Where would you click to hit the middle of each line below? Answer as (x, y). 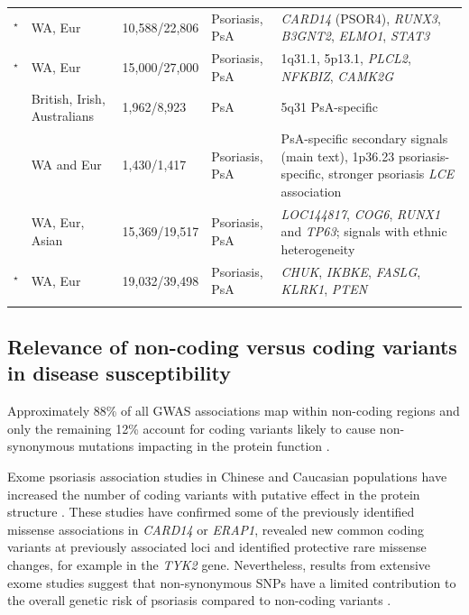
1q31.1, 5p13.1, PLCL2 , (346, 58)
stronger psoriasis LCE (391, 174)
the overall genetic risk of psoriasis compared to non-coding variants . (199, 600)
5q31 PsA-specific (329, 107)
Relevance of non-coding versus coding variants (232, 347)
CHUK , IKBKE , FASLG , (351, 271)
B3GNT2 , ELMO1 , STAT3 (355, 36)
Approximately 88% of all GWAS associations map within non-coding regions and (234, 411)
